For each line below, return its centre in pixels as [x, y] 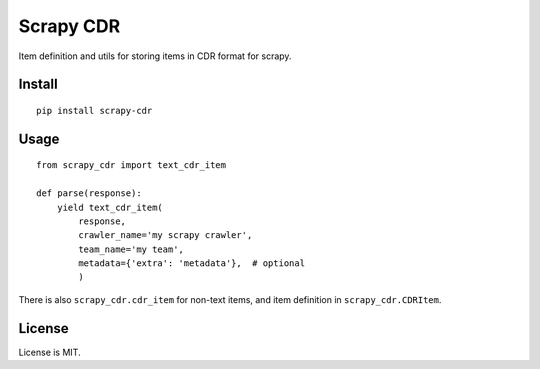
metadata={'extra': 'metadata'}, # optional [191, 263]
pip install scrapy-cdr [94, 110]
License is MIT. [49, 352]
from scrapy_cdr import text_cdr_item [131, 165]
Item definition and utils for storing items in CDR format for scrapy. [155, 56]
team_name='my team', [131, 249]
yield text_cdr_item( [110, 207]
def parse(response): [89, 193]
